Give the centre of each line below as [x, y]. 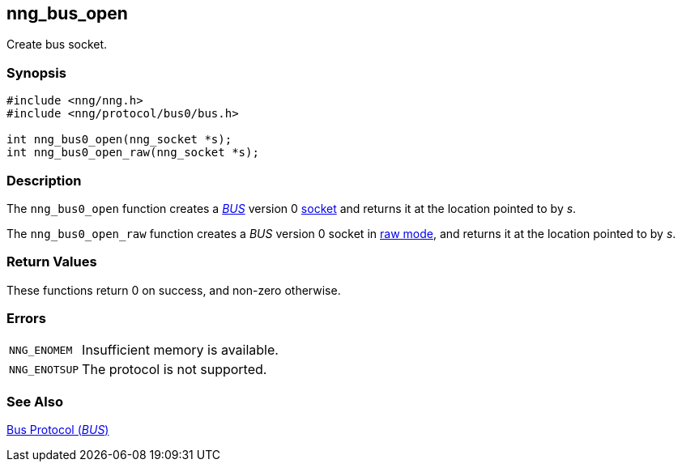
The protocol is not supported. [175, 370]
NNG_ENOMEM [41, 350]
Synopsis [36, 72]
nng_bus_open [67, 13]
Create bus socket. [57, 45]
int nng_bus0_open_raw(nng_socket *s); [133, 153]
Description [44, 180]
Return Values [52, 262]
